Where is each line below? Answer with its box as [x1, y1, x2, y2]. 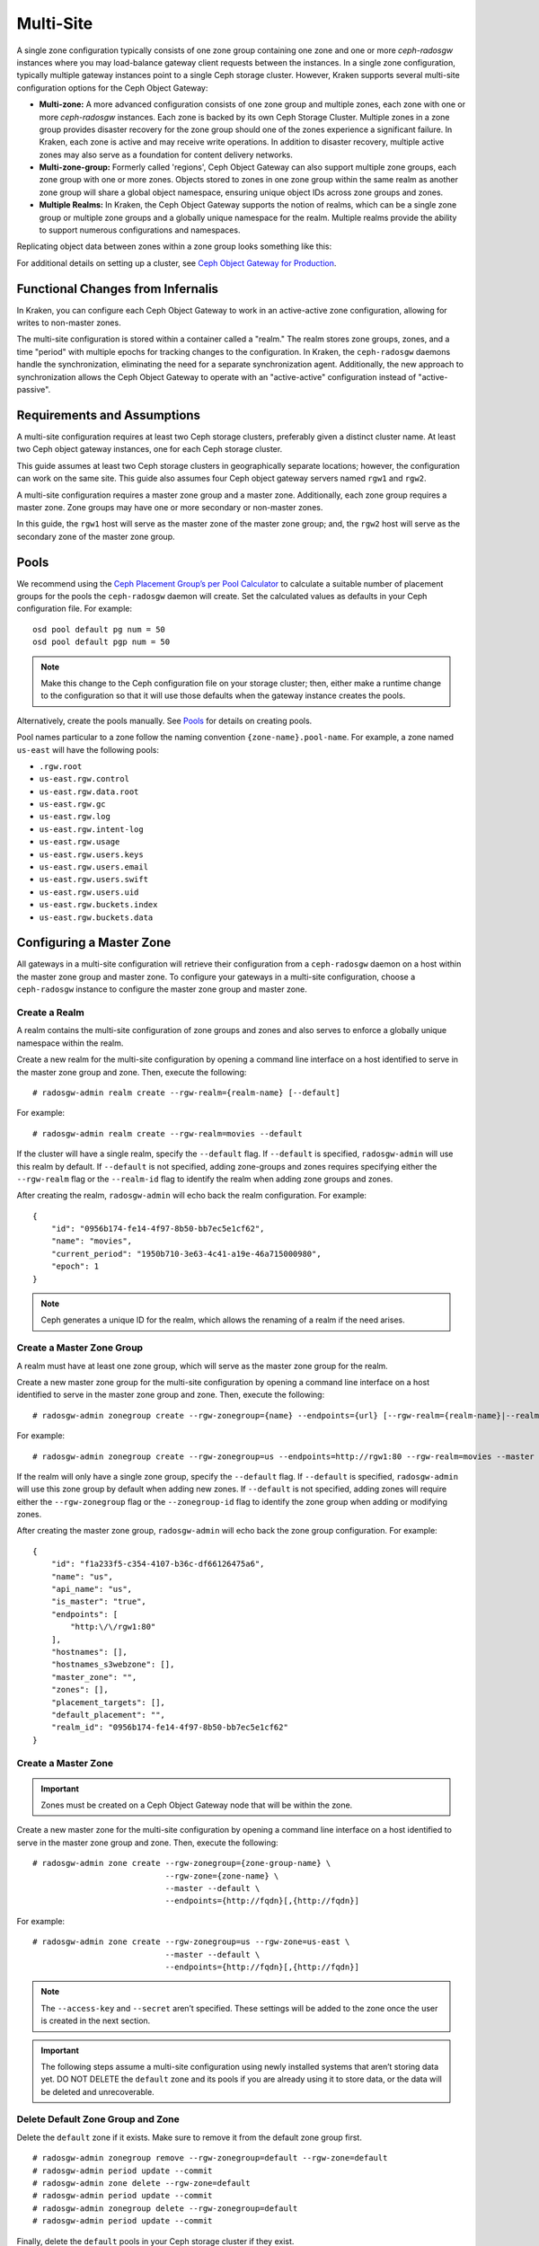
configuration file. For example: [16, 603, 132, 615]
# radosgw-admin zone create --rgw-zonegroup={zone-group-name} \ [32, 1858, 331, 1869]
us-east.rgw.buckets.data [39, 912, 154, 923]
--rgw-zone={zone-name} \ [164, 1870, 279, 1881]
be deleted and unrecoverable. [40, 2086, 155, 2097]
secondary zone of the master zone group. [16, 531, 175, 542]
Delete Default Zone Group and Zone [16, 2113, 180, 2126]
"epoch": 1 [50, 1261, 100, 1271]
